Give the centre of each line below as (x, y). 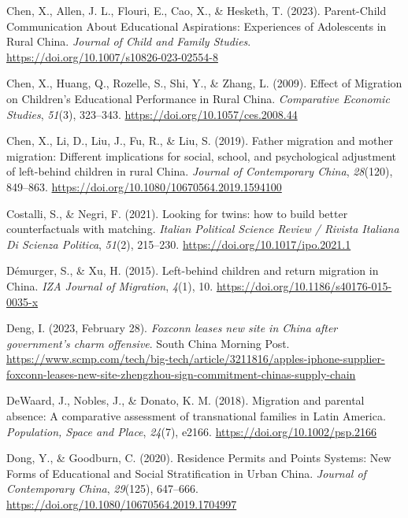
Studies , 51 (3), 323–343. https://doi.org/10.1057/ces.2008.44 (152, 114)
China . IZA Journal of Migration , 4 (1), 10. (110, 285)
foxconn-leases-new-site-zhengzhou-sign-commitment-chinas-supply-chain (181, 374)
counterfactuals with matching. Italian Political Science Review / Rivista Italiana (203, 229)
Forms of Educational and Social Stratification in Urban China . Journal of (186, 473)
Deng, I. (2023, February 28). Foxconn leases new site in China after (172, 328)
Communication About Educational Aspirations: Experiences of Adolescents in (197, 26)
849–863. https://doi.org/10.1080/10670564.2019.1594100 (144, 186)
